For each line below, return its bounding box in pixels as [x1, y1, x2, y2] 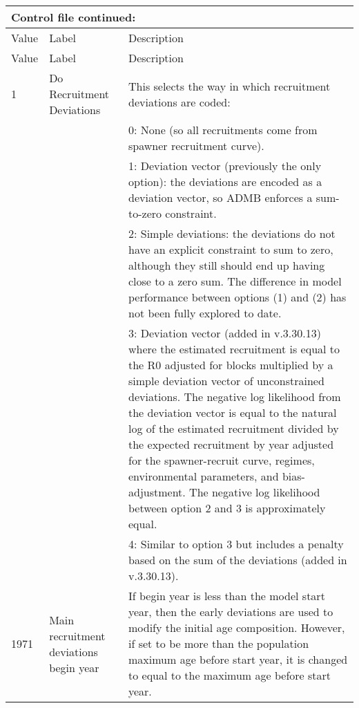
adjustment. [128, 484, 186, 500]
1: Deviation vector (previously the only [128, 158, 322, 174]
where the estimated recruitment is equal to [128, 341, 340, 357]
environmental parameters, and [128, 468, 279, 484]
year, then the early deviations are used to [128, 604, 333, 619]
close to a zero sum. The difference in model [128, 273, 342, 289]
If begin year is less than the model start [128, 588, 325, 604]
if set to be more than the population [128, 635, 309, 651]
